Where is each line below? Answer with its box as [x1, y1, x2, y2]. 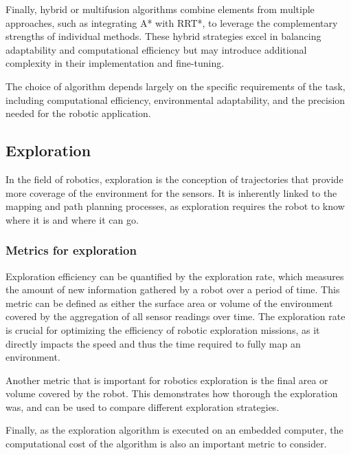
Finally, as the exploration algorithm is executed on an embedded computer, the [5, 423, 343, 437]
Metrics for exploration [5, 242, 137, 259]
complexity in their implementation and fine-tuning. [5, 56, 225, 70]
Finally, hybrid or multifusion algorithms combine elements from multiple [5, 2, 315, 16]
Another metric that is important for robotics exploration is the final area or [5, 372, 328, 387]
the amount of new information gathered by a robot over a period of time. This [5, 282, 340, 297]
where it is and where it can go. [5, 212, 139, 226]
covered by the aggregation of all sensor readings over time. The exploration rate [5, 309, 346, 324]
